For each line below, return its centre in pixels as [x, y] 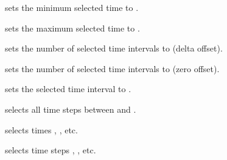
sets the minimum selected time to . [72, 7]
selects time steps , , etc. [51, 150]
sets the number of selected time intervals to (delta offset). [114, 48]
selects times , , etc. [41, 129]
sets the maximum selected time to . [72, 28]
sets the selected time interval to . [68, 89]
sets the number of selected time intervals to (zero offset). [112, 68]
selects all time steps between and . [71, 109]
